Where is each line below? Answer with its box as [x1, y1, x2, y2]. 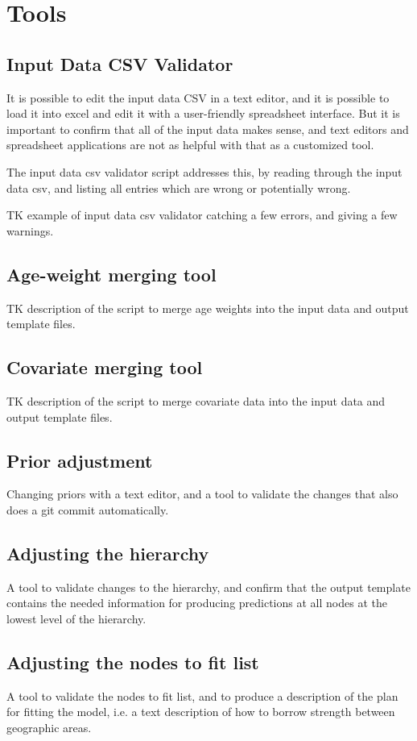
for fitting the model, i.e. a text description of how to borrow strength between [6, 703, 395, 720]
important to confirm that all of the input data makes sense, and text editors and [6, 120, 409, 137]
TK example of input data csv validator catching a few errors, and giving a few [6, 206, 398, 223]
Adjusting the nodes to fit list [6, 649, 259, 674]
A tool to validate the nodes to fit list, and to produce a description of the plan [6, 687, 398, 704]
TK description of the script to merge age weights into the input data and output [6, 299, 409, 316]
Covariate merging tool [6, 355, 203, 380]
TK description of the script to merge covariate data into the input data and [6, 392, 386, 409]
